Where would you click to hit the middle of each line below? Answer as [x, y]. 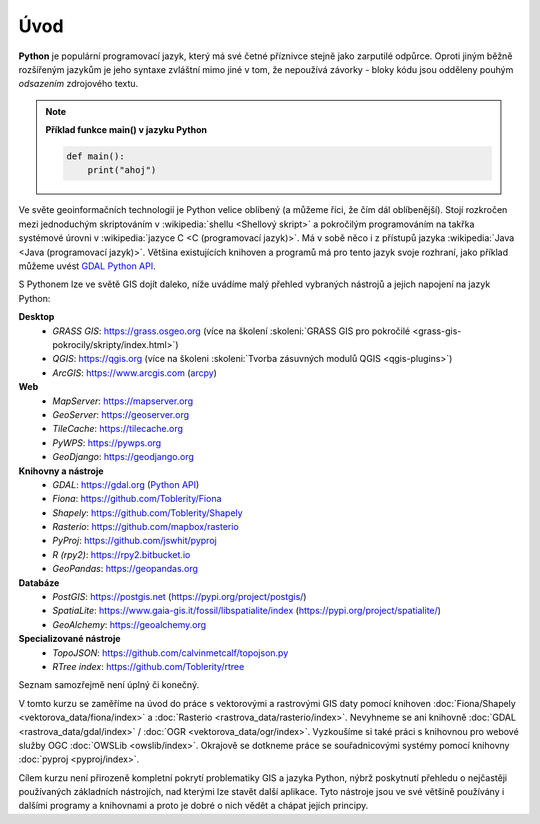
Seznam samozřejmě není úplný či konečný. [109, 685]
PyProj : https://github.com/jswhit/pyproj [134, 541]
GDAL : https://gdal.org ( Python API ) [126, 484]
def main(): [95, 156]
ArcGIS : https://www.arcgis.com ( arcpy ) [134, 372]
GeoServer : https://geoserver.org [121, 414]
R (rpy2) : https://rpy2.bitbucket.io [121, 554]
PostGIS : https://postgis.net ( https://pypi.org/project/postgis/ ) [179, 597]
